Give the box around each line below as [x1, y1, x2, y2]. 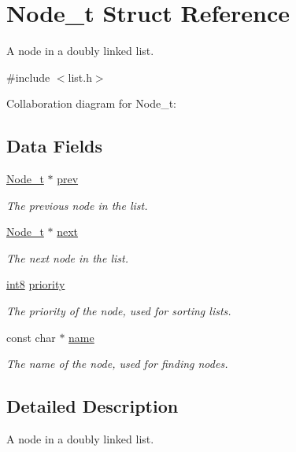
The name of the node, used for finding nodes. [6, 355, 228, 372]
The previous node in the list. [6, 197, 148, 213]
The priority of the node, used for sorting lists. [6, 303, 231, 319]
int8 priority [6, 276, 65, 292]
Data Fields [6, 134, 103, 158]
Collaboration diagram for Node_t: [6, 95, 176, 112]
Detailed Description [6, 394, 179, 418]
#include [6, 68, 50, 85]
